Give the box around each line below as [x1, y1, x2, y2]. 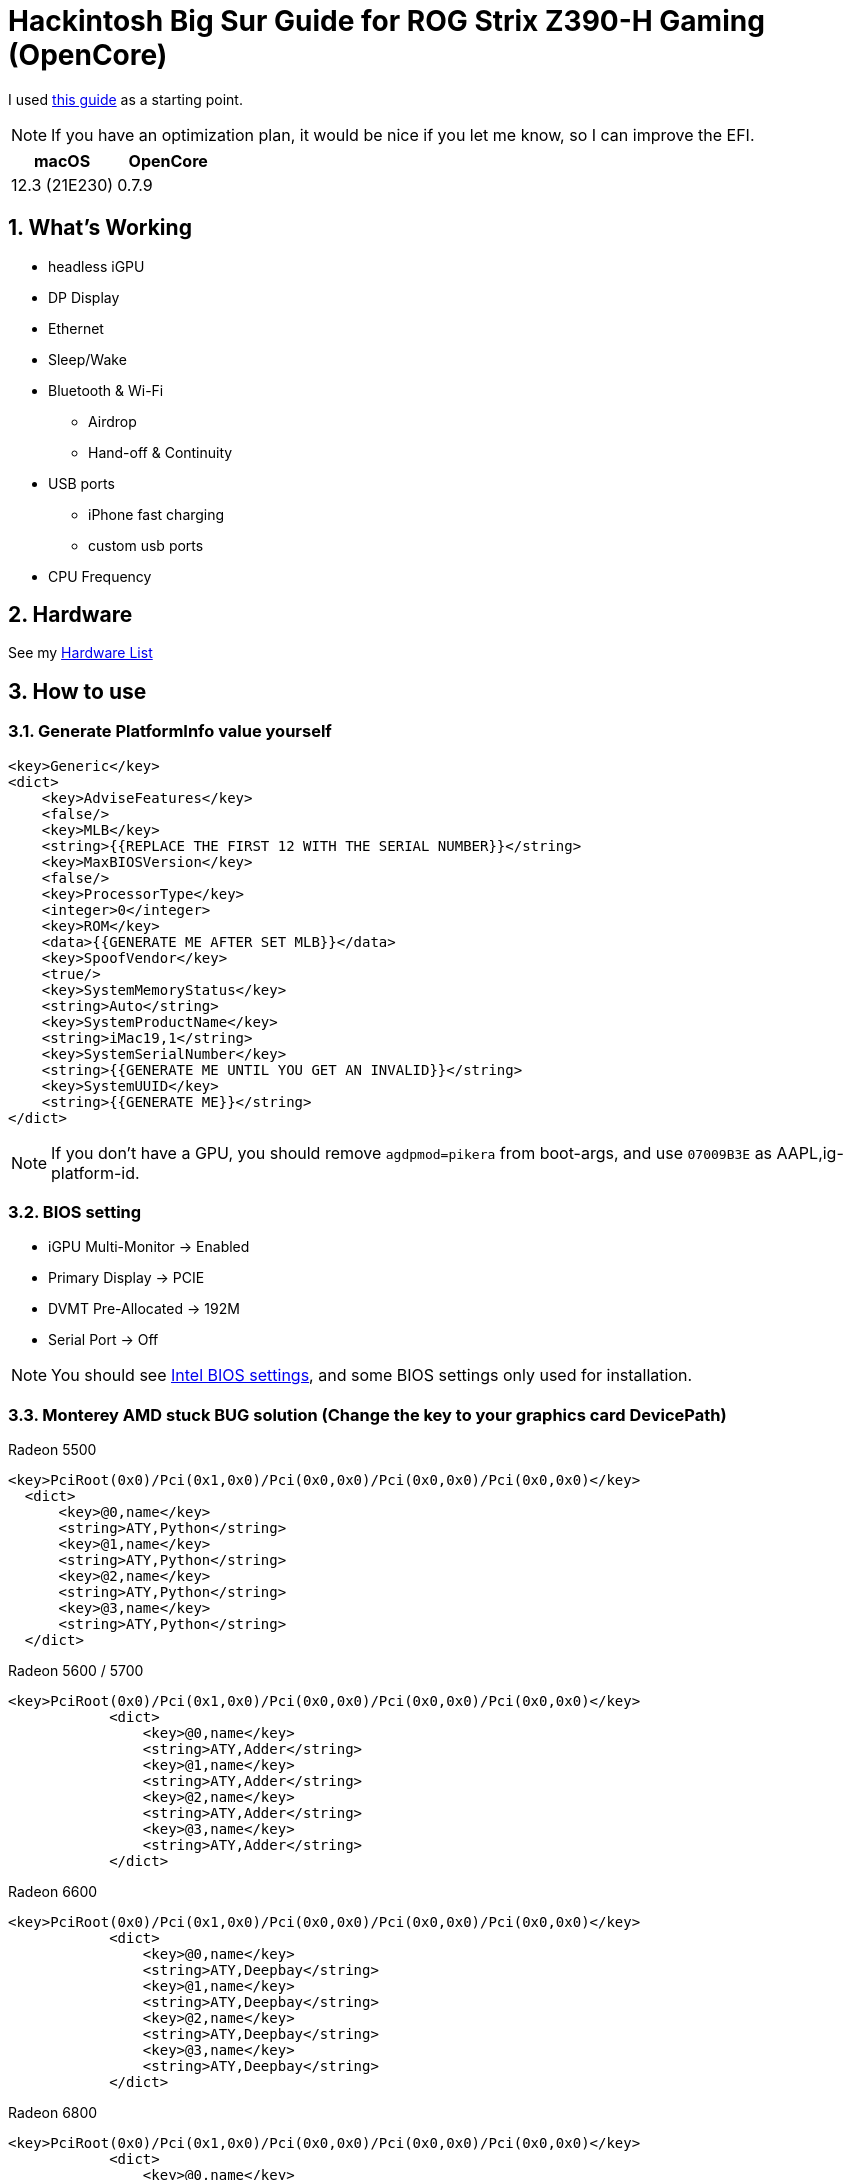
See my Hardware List [8, 644, 153, 662]
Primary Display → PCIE [48, 1269, 205, 1287]
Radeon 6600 [8, 1883, 98, 1901]
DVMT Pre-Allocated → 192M [48, 1300, 240, 1318]
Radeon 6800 [8, 2104, 98, 2122]
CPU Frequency [48, 567, 152, 585]
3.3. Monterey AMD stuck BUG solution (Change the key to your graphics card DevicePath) [8, 1404, 727, 1425]
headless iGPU [48, 257, 145, 275]
